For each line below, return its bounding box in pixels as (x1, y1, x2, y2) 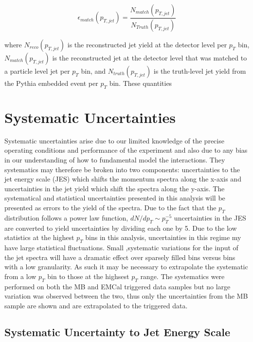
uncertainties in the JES (174, 212, 246, 222)
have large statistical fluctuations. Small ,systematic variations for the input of (4, 242, 238, 252)
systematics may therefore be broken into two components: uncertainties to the (4, 164, 240, 174)
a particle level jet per (4, 65, 70, 76)
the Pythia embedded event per (4, 78, 98, 88)
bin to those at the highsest (47, 271, 129, 281)
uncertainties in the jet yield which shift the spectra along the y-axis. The (4, 183, 225, 193)
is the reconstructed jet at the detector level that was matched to (52, 52, 247, 62)
